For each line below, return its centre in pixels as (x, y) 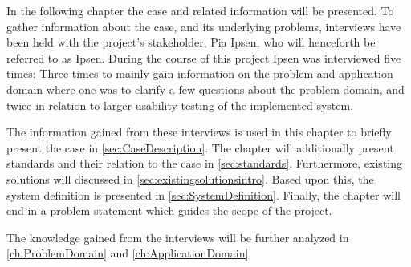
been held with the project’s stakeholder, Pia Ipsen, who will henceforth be (191, 42)
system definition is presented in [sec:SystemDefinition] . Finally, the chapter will (203, 194)
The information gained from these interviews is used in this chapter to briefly (199, 132)
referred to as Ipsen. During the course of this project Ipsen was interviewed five (204, 57)
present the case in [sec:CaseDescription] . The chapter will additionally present (200, 147)
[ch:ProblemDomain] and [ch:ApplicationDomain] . (129, 253)
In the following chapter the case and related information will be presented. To (200, 10)
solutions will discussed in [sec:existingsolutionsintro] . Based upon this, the (190, 178)
